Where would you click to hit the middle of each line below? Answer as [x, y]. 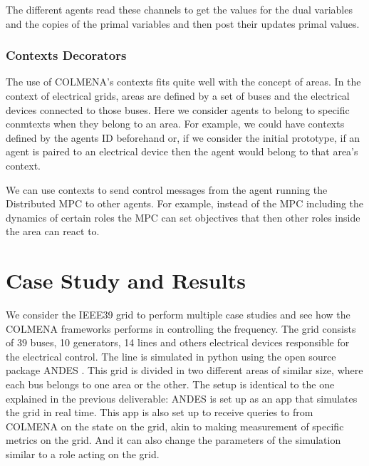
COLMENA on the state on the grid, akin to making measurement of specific [175, 426]
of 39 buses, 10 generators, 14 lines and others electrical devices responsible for [178, 342]
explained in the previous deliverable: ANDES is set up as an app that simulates [182, 398]
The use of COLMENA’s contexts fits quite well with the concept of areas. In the [183, 82]
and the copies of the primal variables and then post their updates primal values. [183, 23]
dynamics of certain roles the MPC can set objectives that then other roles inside [183, 217]
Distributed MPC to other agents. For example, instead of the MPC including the [185, 203]
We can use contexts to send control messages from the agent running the [167, 189]
